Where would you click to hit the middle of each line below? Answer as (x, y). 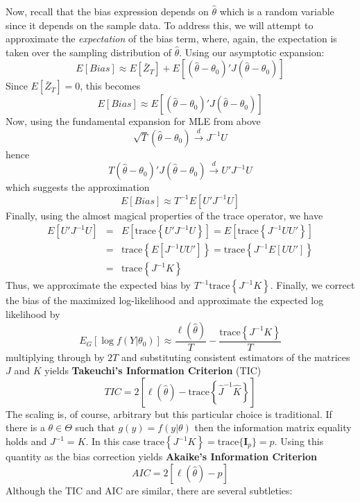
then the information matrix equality (273, 427)
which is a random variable (277, 11)
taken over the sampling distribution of (89, 52)
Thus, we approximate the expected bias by (98, 285)
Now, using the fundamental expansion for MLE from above (133, 121)
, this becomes (110, 86)
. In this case (113, 441)
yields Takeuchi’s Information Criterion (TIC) (153, 370)
